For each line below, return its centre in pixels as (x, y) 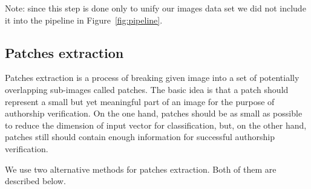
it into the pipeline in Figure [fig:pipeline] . (84, 20)
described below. (35, 181)
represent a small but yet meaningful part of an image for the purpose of (140, 101)
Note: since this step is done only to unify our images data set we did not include (155, 8)
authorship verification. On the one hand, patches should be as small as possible (154, 113)
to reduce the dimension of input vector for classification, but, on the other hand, (156, 125)
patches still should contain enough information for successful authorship (140, 137)
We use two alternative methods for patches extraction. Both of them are (141, 169)
